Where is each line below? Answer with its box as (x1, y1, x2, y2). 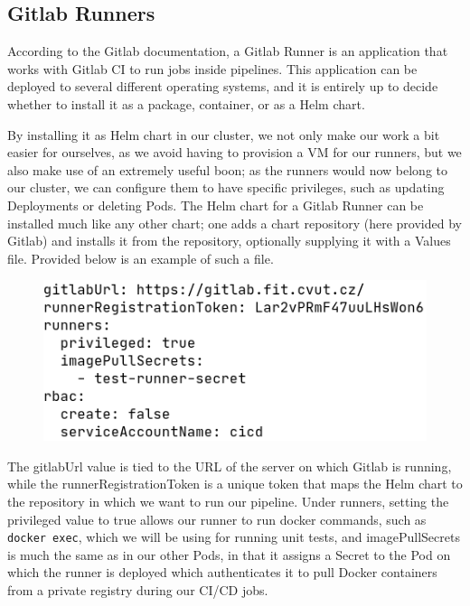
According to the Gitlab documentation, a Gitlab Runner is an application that (7, 42, 448, 61)
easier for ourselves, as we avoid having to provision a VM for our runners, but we (7, 143, 462, 162)
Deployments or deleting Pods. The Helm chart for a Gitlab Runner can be (7, 195, 424, 214)
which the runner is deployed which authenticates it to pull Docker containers (7, 563, 437, 582)
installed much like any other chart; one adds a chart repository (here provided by (7, 213, 462, 232)
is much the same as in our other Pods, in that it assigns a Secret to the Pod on (7, 545, 451, 564)
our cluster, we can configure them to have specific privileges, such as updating (7, 178, 445, 197)
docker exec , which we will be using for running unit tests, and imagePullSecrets (7, 527, 460, 546)
